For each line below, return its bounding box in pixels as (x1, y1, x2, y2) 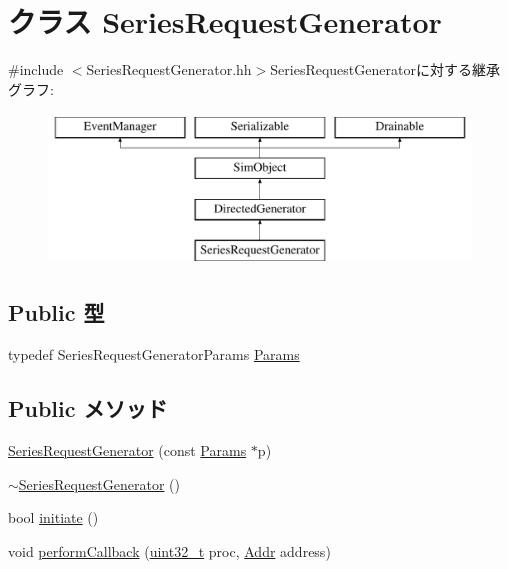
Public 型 (8, 297, 105, 328)
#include (8, 59, 64, 80)
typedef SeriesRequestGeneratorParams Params (8, 344, 300, 365)
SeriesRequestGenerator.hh (86, 59, 252, 80)
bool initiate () (8, 507, 99, 528)
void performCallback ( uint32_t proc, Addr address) (8, 540, 331, 561)
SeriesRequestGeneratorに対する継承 (270, 59, 500, 80)
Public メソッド (8, 393, 168, 424)
